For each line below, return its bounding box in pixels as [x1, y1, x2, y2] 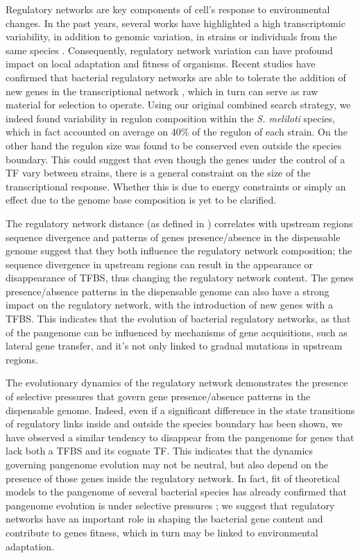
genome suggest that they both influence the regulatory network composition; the [6, 243, 352, 258]
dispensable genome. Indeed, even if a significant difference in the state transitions [6, 402, 355, 417]
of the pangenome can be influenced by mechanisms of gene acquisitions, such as [6, 325, 348, 339]
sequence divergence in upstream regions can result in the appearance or [6, 256, 314, 271]
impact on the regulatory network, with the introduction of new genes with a [6, 297, 333, 312]
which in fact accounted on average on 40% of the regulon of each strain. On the [6, 124, 348, 139]
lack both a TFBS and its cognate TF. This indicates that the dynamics [6, 443, 314, 458]
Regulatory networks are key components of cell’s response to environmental [6, 2, 330, 16]
